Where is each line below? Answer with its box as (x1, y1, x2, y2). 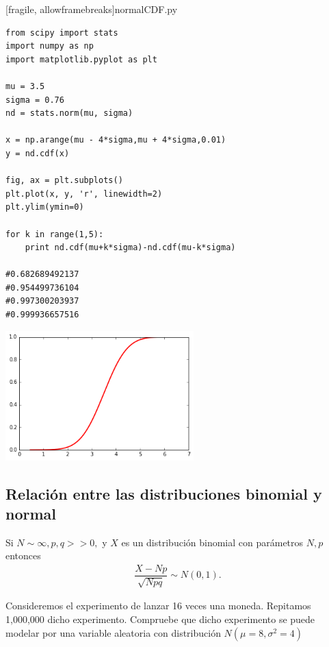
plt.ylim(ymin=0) (5, 202, 84, 212)
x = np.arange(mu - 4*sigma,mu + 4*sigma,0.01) (5, 135, 226, 145)
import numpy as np (5, 41, 94, 51)
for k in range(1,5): (5, 229, 104, 239)
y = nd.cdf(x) (5, 148, 70, 158)
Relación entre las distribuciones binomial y (5, 483, 322, 504)
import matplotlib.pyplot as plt (5, 54, 157, 64)
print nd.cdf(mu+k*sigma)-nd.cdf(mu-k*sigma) (25, 243, 236, 253)
